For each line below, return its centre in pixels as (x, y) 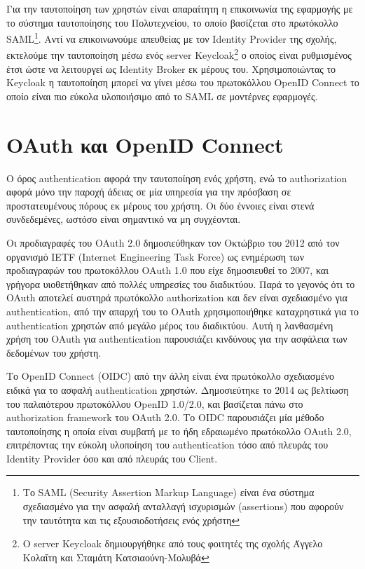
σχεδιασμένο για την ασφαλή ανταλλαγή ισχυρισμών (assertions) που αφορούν (183, 506)
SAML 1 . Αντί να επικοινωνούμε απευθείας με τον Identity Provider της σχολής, (172, 37)
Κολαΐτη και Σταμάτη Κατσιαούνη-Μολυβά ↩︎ (116, 557)
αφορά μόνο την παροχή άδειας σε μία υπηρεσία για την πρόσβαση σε (149, 192)
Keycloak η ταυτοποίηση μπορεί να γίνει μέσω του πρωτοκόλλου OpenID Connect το (183, 82)
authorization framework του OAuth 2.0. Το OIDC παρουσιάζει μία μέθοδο (165, 417)
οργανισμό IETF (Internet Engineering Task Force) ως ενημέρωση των (155, 256)
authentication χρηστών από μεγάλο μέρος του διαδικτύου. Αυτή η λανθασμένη (170, 325)
